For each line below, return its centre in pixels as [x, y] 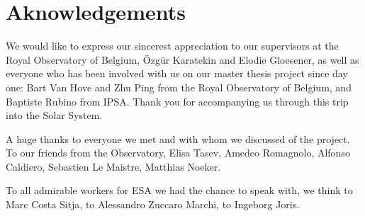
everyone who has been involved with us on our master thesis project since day [177, 73]
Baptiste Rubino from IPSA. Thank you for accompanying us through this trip [177, 101]
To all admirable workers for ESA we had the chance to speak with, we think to [179, 190]
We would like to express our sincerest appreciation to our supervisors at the [172, 46]
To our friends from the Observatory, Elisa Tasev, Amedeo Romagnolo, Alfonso [178, 153]
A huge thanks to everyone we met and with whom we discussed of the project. [178, 138]
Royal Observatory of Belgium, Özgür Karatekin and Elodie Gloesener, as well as [182, 59]
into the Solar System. [54, 115]
